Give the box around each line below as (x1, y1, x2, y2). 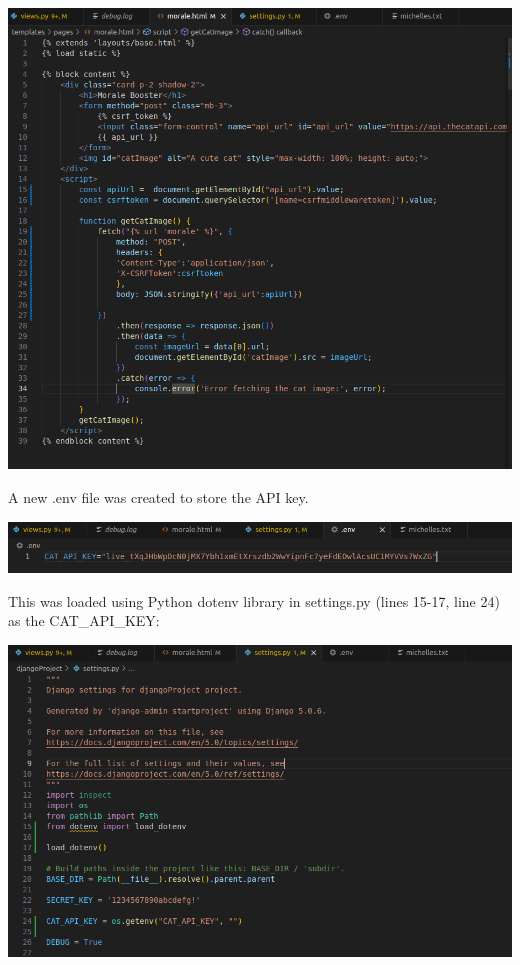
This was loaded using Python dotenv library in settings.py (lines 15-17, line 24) (8, 590, 500, 611)
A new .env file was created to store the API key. (8, 487, 309, 508)
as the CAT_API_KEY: (8, 610, 160, 631)
